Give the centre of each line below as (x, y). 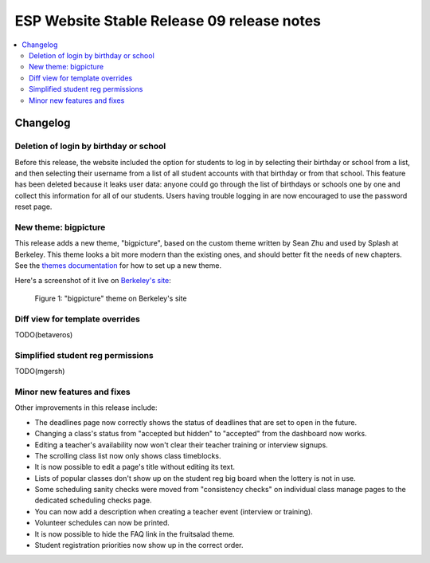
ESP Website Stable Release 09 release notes (168, 21)
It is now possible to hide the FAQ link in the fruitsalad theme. (135, 533)
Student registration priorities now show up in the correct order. (139, 545)
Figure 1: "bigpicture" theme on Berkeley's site (111, 298)
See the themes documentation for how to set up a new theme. (118, 266)
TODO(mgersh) (40, 372)
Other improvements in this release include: (86, 407)
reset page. (33, 207)
